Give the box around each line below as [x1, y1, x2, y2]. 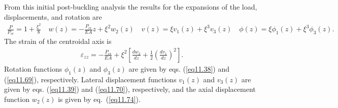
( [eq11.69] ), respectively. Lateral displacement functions [4, 74, 177, 84]
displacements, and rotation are [4, 11, 102, 22]
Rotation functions [4, 63, 62, 74]
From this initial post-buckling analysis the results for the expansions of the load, [4, 2, 257, 12]
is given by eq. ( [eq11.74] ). [58, 93, 141, 104]
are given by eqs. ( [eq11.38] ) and [128, 63, 230, 74]
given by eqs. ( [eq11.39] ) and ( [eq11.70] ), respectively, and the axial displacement [4, 84, 256, 94]
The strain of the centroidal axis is [4, 36, 112, 46]
